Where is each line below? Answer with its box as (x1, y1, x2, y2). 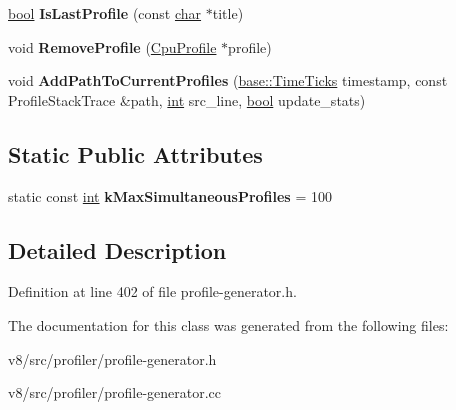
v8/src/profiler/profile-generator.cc (8, 382, 222, 403)
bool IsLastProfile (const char (8, 3, 202, 23)
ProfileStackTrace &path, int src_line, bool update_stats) (8, 89, 366, 110)
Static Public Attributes (8, 138, 263, 169)
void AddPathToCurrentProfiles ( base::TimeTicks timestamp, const (8, 70, 448, 91)
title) (212, 3, 244, 23)
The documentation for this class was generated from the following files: (8, 314, 449, 335)
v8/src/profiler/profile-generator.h (8, 348, 217, 369)
